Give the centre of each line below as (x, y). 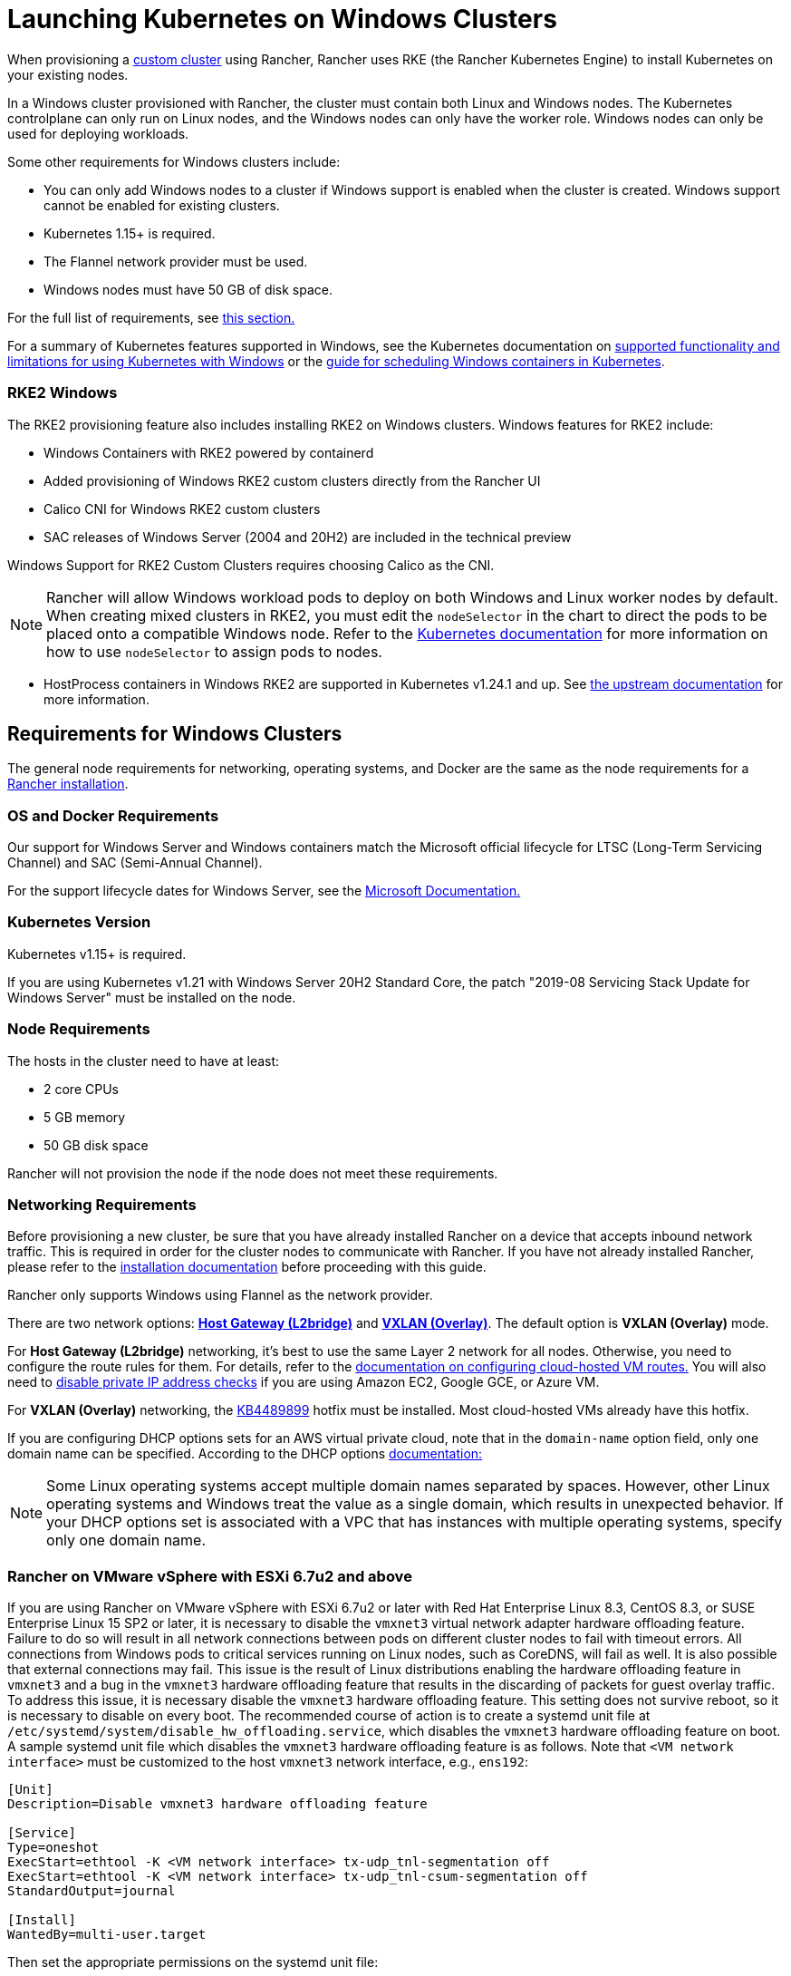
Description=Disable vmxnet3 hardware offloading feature (217, 1804)
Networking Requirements (102, 1204)
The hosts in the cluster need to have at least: (144, 1061)
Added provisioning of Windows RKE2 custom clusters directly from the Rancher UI (292, 480)
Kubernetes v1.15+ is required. (97, 954)
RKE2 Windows (63, 393)
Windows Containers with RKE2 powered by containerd (209, 452)
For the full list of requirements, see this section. (151, 317)
